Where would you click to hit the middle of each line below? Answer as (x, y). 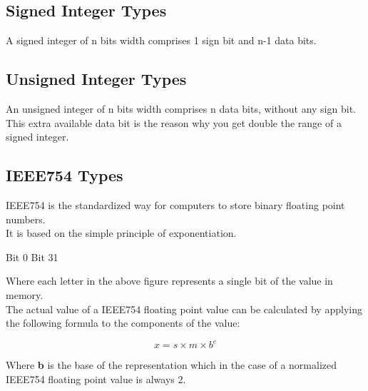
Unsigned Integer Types (96, 79)
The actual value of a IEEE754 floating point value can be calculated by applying (184, 309)
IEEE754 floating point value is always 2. (96, 379)
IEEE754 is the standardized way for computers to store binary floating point (175, 204)
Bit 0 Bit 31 (32, 257)
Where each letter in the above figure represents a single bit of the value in (169, 281)
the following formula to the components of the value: (123, 323)
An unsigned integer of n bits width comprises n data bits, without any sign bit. (181, 108)
